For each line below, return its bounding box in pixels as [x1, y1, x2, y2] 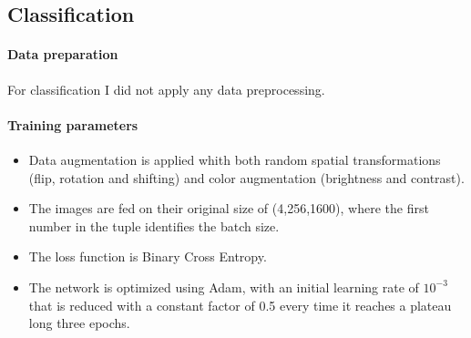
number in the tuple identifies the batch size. [28, 216, 280, 235]
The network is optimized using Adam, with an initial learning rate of [28, 277, 419, 296]
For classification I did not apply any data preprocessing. [7, 79, 325, 98]
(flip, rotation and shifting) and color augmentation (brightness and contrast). [28, 168, 465, 187]
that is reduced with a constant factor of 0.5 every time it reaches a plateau [28, 295, 452, 314]
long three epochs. [28, 313, 130, 333]
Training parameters [7, 115, 138, 134]
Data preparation [7, 45, 118, 64]
